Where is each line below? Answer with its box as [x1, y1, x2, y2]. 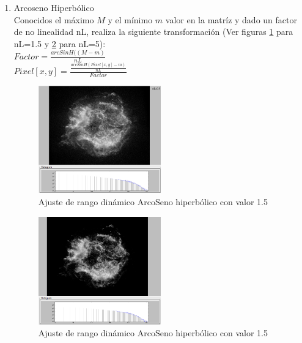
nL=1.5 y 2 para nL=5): [13, 37, 106, 50]
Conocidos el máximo [13, 13, 94, 26]
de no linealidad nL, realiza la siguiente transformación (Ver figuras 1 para [13, 25, 293, 38]
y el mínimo [108, 13, 153, 26]
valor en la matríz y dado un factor [165, 13, 297, 26]
